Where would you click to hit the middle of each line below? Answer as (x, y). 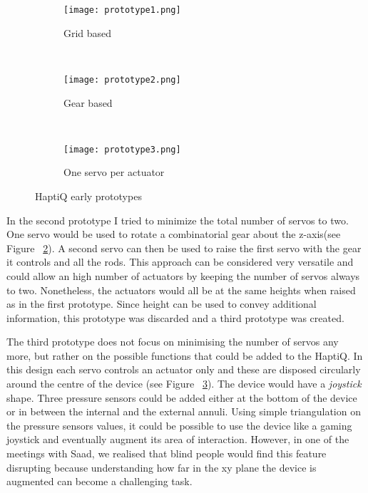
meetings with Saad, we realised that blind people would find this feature (167, 453)
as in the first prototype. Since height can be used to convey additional (162, 304)
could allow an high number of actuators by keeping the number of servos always (183, 275)
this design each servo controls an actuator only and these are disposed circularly (184, 369)
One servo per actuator (114, 172)
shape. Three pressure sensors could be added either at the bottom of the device (182, 397)
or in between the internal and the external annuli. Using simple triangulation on (184, 411)
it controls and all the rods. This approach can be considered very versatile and (180, 262)
